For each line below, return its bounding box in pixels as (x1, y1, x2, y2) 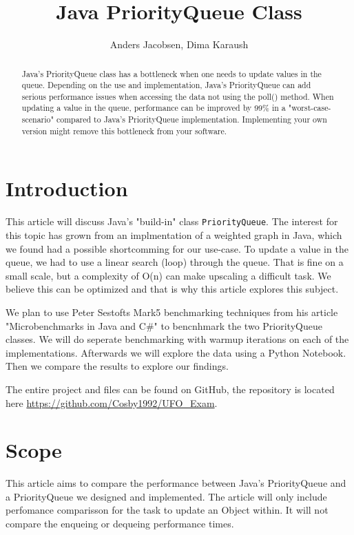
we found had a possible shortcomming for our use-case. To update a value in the (6, 241, 348, 255)
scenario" (21, 114, 54, 125)
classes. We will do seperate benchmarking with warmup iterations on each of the (6, 332, 349, 346)
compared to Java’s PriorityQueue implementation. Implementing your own (56, 114, 327, 125)
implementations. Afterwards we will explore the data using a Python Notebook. (6, 345, 346, 359)
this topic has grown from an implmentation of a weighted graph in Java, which (6, 228, 342, 242)
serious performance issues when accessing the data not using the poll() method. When (21, 90, 334, 102)
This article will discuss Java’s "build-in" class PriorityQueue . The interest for (6, 214, 338, 229)
